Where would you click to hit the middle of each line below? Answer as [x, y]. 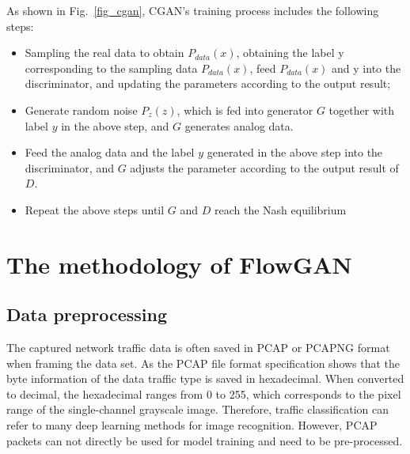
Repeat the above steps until [95, 209]
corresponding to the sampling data [111, 68]
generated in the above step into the [295, 152]
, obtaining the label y [290, 53]
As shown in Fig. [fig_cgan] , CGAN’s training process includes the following [193, 10]
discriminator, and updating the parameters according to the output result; [208, 83]
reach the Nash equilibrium [280, 209]
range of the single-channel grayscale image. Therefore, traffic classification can [198, 409]
